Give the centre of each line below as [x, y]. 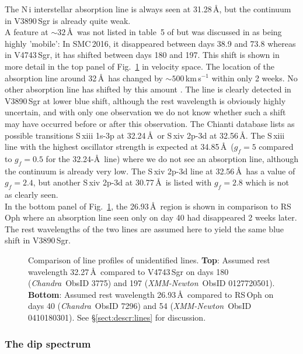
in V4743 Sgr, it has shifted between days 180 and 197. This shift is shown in [142, 55]
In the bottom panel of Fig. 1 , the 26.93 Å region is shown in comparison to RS [148, 206]
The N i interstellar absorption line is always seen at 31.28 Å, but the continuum [148, 9]
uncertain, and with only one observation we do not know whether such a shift [145, 112]
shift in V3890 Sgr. [38, 240]
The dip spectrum [48, 343]
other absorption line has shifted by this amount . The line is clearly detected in [148, 89]
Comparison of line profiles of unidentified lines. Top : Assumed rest [149, 260]
